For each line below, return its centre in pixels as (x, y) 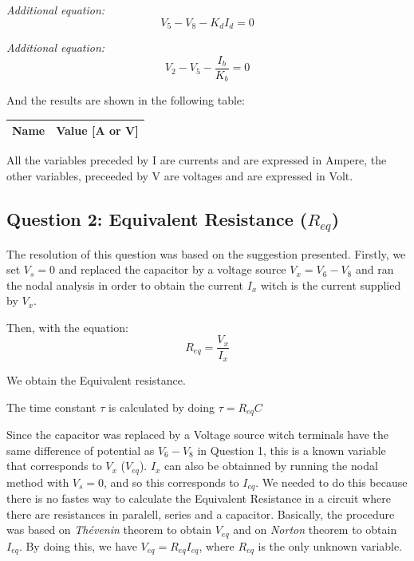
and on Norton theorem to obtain (315, 529)
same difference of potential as (81, 450)
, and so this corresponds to (172, 482)
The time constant (51, 407)
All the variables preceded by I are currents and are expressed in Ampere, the (197, 160)
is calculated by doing (161, 407)
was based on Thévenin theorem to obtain (109, 529)
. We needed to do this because (331, 482)
